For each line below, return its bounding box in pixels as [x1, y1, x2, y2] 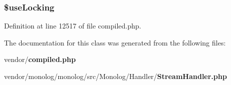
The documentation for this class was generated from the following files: [4, 37, 226, 47]
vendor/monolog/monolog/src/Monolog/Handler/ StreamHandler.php [4, 71, 227, 81]
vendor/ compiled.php [4, 54, 76, 64]
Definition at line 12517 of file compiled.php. [4, 20, 141, 31]
